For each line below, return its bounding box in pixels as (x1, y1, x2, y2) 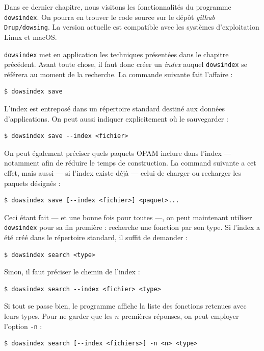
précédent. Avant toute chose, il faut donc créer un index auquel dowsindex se (4, 59, 247, 69)
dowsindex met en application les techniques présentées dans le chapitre (4, 49, 229, 59)
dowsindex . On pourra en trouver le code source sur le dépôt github (4, 11, 215, 22)
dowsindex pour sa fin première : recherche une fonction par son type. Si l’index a (4, 222, 260, 232)
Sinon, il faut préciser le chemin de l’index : (4, 266, 140, 277)
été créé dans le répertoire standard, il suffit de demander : (4, 232, 188, 242)
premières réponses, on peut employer (121, 310, 239, 321)
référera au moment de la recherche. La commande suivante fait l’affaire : (4, 68, 233, 79)
